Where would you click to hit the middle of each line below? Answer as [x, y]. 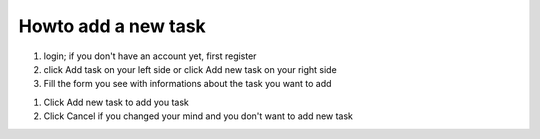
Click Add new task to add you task [116, 102]
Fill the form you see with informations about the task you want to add [187, 84]
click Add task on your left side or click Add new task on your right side [190, 69]
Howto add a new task [112, 26]
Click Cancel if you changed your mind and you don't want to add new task [198, 116]
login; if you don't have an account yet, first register [150, 56]
